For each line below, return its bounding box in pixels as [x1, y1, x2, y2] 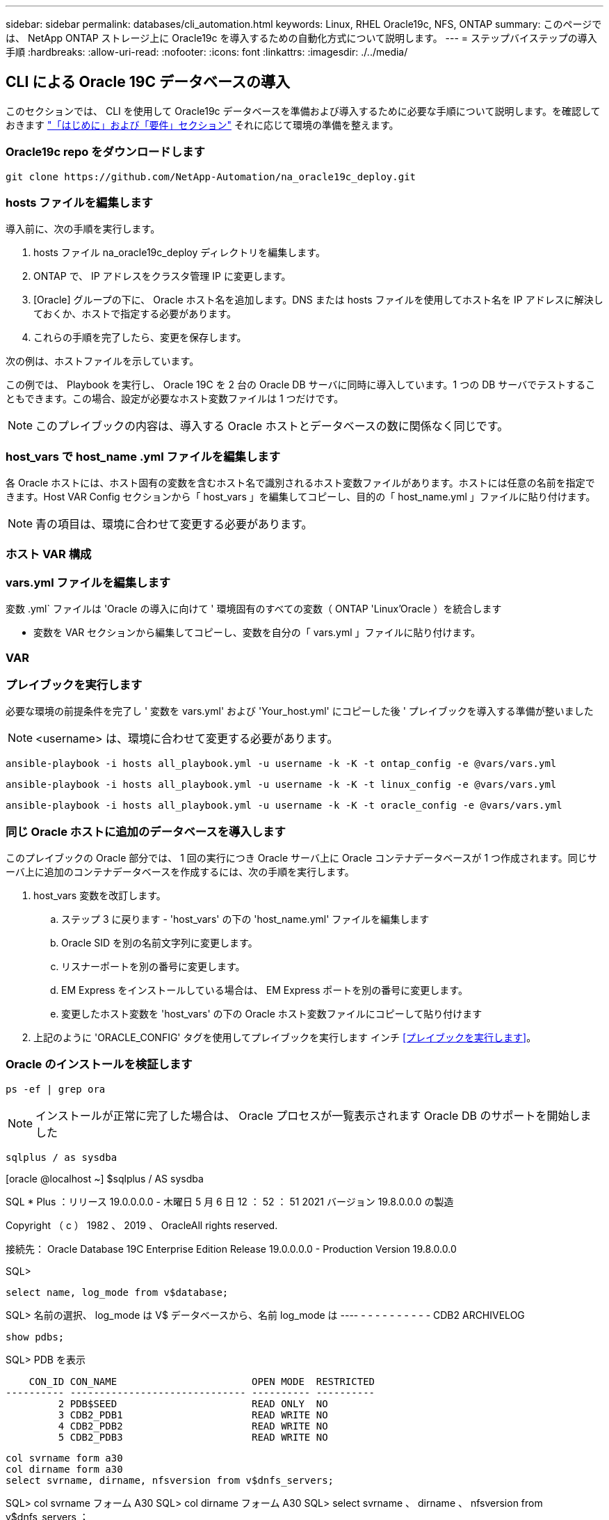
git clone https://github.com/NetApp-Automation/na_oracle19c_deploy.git [6, 171, 416, 182]
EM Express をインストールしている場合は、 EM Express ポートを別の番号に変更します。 [61, 984, 468, 997]
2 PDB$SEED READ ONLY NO [58, 1398, 328, 1409]
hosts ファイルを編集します [6, 195, 153, 209]
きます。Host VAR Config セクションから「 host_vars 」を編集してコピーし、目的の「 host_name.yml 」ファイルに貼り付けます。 [6, 491, 596, 503]
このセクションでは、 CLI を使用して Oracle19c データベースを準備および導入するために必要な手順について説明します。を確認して [6, 104, 601, 117]
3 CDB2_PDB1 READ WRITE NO [58, 1409, 328, 1420]
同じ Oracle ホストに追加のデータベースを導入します [6, 824, 286, 839]
